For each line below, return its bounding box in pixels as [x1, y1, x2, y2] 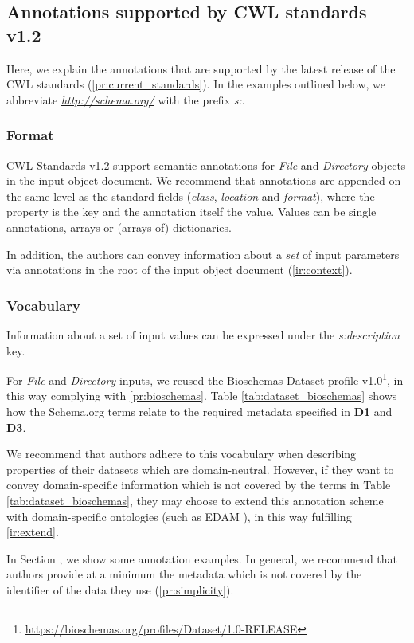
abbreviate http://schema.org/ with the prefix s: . [6, 91, 245, 108]
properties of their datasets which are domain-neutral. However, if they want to [6, 461, 394, 477]
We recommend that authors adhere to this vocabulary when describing [6, 445, 357, 462]
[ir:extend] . [6, 523, 59, 540]
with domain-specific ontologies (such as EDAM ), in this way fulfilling [6, 508, 352, 524]
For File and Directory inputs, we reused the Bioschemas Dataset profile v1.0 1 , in [6, 370, 404, 388]
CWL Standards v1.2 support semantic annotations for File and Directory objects [6, 156, 406, 173]
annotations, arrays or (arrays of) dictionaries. [6, 218, 232, 235]
